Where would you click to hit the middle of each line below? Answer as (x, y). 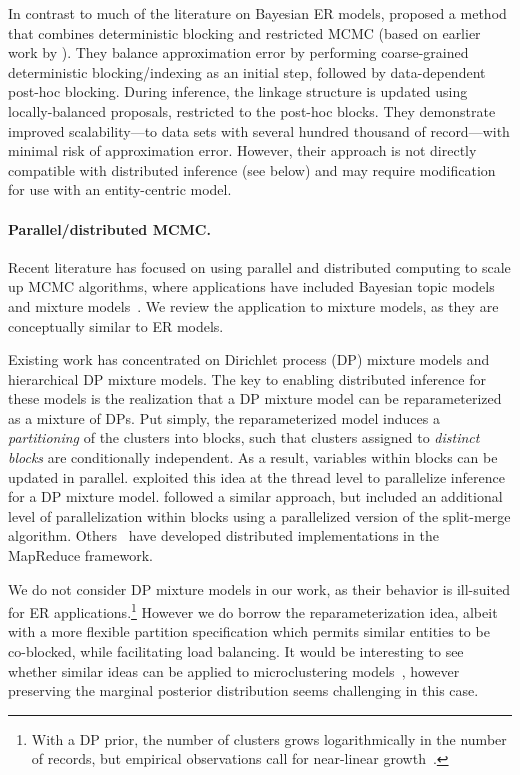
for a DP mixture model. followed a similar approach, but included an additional (255, 496)
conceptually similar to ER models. (116, 325)
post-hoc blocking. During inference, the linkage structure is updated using (238, 91)
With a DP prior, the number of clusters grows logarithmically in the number (269, 738)
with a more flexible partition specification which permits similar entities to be (249, 631)
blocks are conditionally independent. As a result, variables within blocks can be (253, 457)
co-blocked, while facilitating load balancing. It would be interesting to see (236, 651)
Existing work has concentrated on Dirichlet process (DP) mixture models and (249, 359)
